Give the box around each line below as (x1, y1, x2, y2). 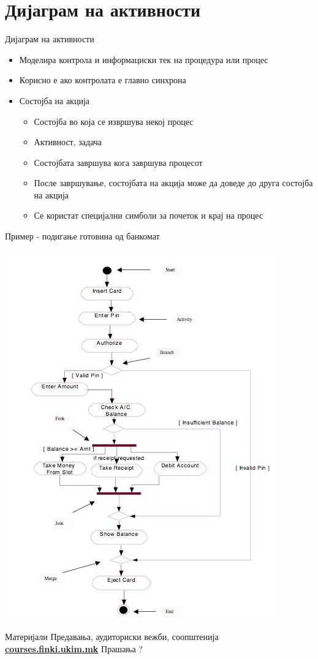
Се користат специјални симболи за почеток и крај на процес (34, 209, 263, 222)
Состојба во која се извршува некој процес (34, 115, 194, 127)
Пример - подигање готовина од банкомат (5, 230, 160, 243)
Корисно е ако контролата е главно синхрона (19, 73, 186, 86)
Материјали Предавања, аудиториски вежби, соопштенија (5, 630, 219, 643)
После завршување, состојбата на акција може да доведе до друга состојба (34, 176, 313, 189)
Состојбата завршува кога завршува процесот (34, 156, 203, 168)
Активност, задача (34, 135, 102, 148)
